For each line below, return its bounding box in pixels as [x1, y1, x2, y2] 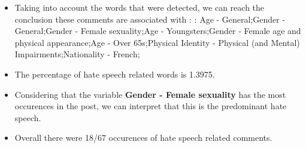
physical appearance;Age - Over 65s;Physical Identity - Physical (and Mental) [14, 36, 300, 48]
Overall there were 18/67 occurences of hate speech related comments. [14, 131, 272, 144]
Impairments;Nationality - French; [14, 48, 140, 60]
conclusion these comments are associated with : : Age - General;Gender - [14, 13, 286, 25]
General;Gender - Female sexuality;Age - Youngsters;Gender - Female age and [14, 24, 301, 37]
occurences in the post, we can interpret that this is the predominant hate [14, 100, 287, 112]
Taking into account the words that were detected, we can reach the [14, 1, 265, 13]
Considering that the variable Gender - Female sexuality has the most [14, 88, 286, 100]
